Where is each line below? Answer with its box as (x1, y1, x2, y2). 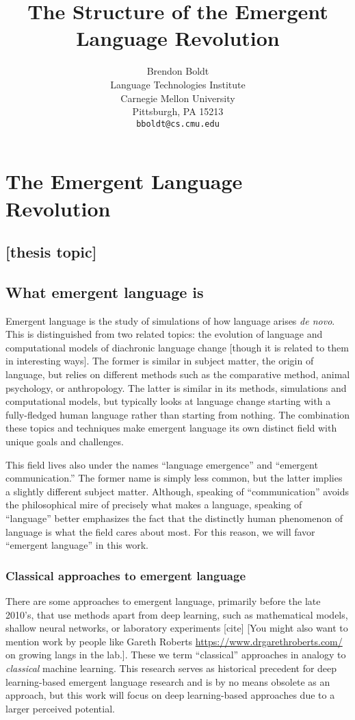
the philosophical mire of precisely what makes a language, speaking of (5, 497, 302, 512)
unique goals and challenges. (5, 434, 124, 449)
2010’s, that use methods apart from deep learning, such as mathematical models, (5, 607, 348, 621)
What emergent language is (5, 281, 204, 302)
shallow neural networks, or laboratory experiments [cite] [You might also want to (5, 621, 348, 635)
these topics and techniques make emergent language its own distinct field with (5, 421, 337, 435)
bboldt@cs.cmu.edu (136, 119, 220, 129)
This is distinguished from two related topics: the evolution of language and (5, 327, 323, 341)
